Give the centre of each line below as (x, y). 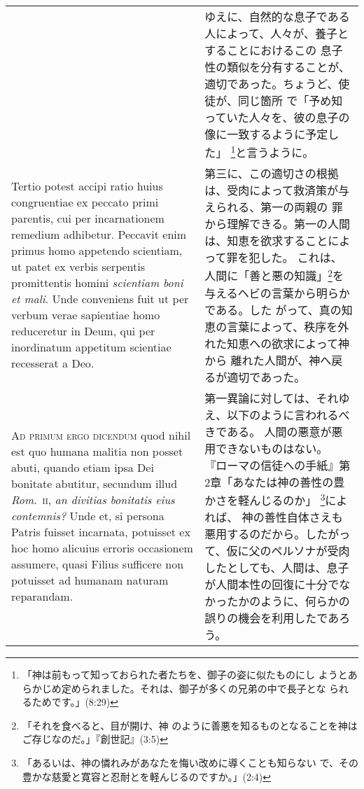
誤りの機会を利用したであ (272, 617)
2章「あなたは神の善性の (269, 482)
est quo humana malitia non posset (97, 452)
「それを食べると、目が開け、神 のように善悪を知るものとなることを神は (190, 725)
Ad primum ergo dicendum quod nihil (101, 435)
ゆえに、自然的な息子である (277, 16)
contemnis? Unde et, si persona (88, 516)
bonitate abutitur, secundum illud (94, 484)
